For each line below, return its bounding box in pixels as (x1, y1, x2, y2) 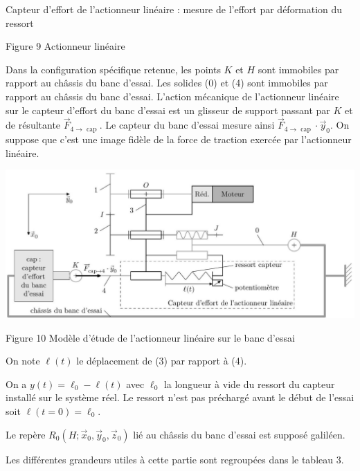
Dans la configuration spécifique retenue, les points (6, 62, 221, 76)
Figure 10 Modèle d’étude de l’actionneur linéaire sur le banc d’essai (6, 330, 295, 344)
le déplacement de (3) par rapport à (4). (76, 353, 247, 368)
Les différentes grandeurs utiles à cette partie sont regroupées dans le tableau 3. (6, 452, 344, 466)
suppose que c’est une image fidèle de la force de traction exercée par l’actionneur (6, 132, 352, 147)
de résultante (6, 118, 61, 132)
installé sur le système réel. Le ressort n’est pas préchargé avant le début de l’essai (6, 390, 354, 405)
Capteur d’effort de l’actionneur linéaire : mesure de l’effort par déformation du (6, 2, 343, 16)
